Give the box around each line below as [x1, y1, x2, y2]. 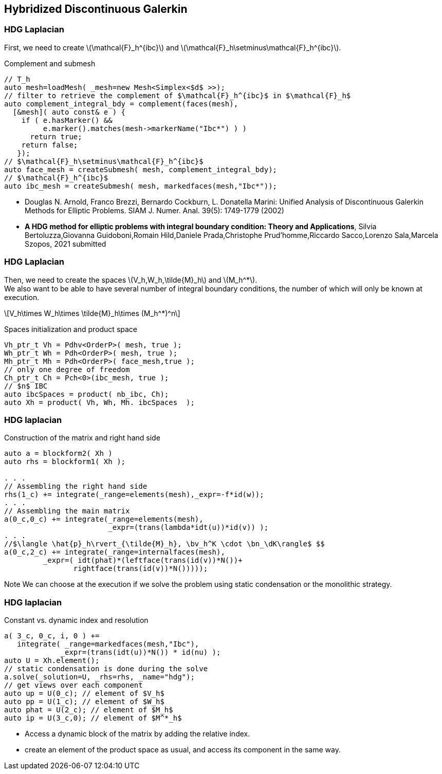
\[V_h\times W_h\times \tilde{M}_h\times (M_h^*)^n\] [4, 308, 180, 318]
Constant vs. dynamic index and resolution [4, 616, 149, 625]
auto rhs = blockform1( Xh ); [4, 457, 126, 466]
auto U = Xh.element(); [4, 656, 100, 665]
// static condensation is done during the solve [4, 665, 208, 673]
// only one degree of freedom [4, 365, 130, 374]
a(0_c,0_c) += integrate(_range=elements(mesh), [4, 515, 204, 524]
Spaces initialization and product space [4, 324, 138, 334]
